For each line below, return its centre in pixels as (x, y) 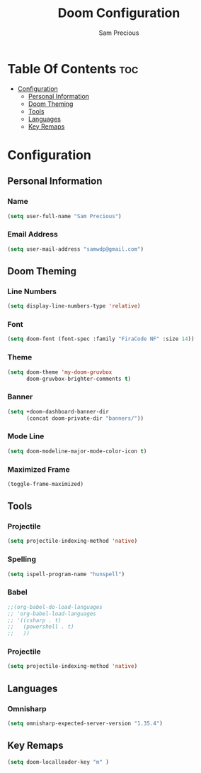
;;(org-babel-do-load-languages (55, 607)
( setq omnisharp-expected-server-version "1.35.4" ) (85, 724)
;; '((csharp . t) (34, 620)
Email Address (33, 234)
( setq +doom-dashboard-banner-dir (58, 411)
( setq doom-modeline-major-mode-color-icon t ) (77, 451)
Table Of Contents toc (73, 69)
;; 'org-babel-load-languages (52, 613)
